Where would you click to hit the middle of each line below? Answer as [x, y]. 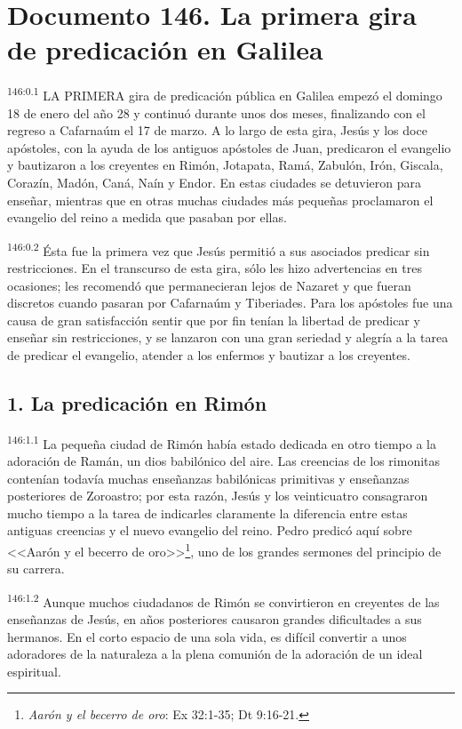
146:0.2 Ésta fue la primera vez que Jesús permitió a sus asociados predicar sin [219, 249]
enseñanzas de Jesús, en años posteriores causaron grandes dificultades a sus [215, 619]
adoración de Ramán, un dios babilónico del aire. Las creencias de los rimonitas [224, 460]
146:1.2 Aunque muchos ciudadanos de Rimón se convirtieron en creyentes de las [223, 600]
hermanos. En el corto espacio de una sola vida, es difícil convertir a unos [207, 636]
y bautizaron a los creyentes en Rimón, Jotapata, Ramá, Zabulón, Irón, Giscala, [225, 165]
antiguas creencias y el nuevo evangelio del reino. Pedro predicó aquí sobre [210, 530]
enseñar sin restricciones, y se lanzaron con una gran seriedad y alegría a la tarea [228, 337]
